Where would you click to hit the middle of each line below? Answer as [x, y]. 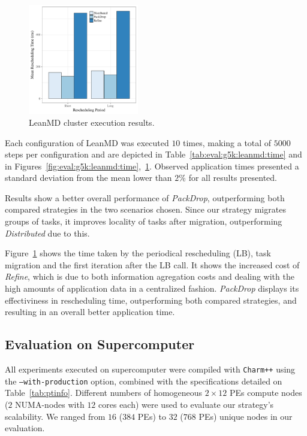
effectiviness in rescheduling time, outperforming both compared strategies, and [151, 300]
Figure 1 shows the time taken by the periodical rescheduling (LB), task [138, 253]
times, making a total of [227, 142]
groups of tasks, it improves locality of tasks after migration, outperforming [144, 221]
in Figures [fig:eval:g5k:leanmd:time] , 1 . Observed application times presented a [152, 166]
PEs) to [152, 416]
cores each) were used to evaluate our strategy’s [186, 404]
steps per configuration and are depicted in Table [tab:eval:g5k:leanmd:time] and [153, 154]
